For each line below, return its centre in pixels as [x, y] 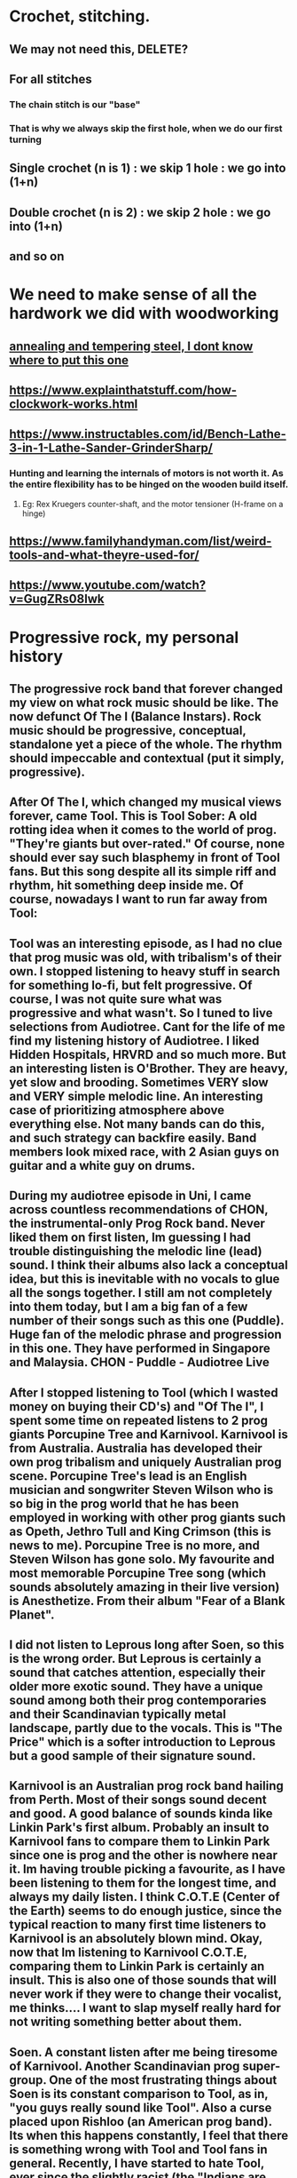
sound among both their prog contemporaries [138, 1700]
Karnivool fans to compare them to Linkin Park [140, 1842]
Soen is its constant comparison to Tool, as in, [139, 2094]
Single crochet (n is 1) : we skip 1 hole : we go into [148, 168]
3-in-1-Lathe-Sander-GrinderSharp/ [111, 448]
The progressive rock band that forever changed [146, 689]
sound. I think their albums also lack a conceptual [148, 1265]
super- [262, 2066]
